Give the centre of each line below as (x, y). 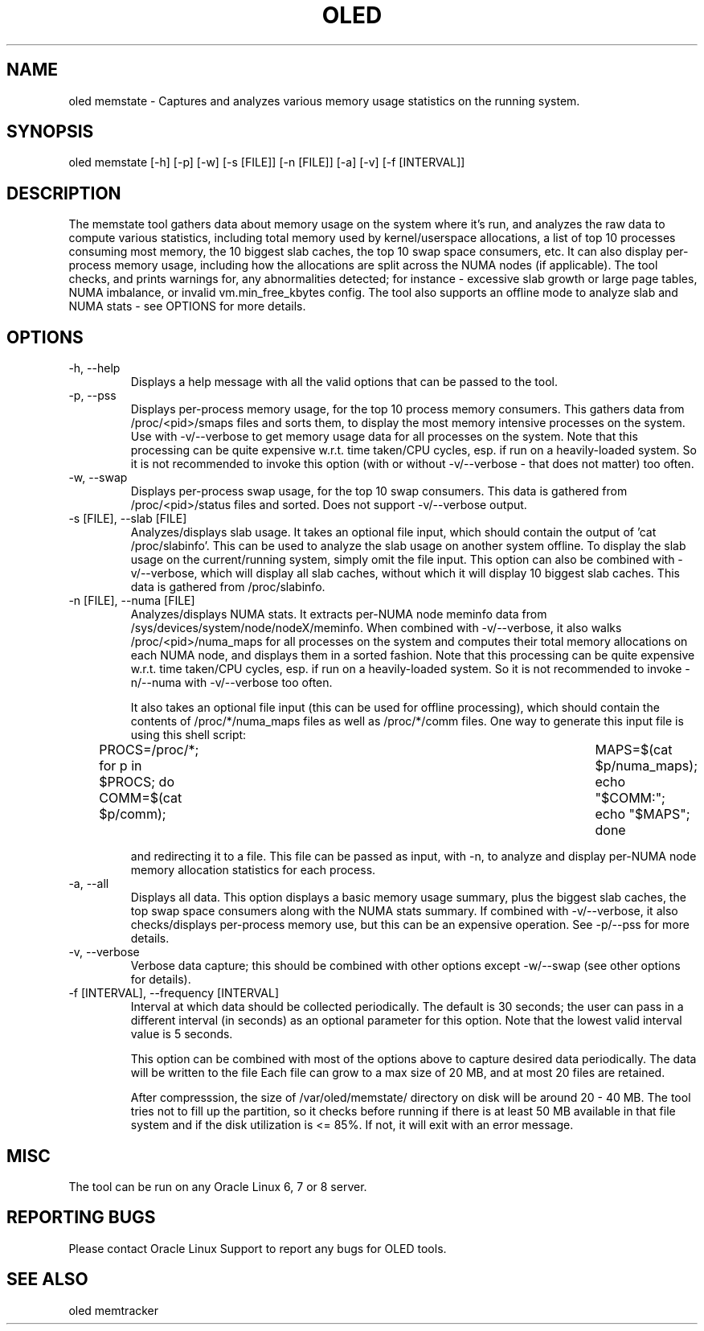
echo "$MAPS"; (643, 814)
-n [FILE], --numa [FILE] (132, 601)
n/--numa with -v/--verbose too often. (231, 683)
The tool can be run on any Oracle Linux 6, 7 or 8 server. (218, 1186)
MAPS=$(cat (634, 750)
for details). (161, 980)
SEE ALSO (47, 1280)
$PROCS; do (137, 782)
